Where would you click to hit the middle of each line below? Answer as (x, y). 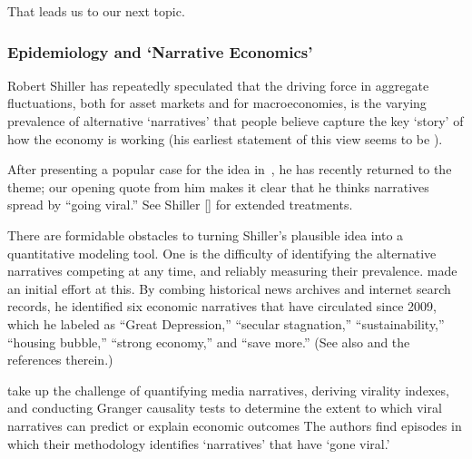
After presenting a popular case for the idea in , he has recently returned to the (230, 169)
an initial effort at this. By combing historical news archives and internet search (229, 288)
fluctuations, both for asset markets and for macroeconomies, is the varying (217, 103)
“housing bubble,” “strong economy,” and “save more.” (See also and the (209, 342)
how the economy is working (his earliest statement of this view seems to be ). (225, 138)
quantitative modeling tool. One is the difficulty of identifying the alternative (222, 253)
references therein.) (60, 360)
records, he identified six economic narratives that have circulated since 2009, (222, 306)
